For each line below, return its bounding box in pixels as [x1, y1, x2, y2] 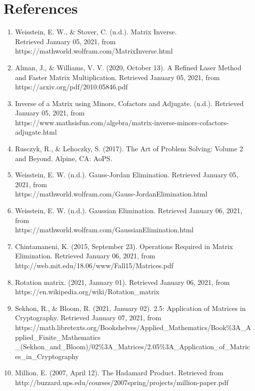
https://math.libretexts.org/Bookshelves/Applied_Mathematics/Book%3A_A [15, 322, 251, 332]
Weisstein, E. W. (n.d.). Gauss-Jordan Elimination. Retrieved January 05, [15, 169, 238, 180]
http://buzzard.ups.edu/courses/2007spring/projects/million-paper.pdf [15, 377, 228, 387]
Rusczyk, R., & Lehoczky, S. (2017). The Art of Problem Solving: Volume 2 [15, 143, 243, 154]
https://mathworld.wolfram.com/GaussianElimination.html [15, 224, 194, 235]
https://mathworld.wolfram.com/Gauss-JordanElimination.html [15, 189, 208, 199]
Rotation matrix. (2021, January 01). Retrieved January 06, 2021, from [15, 277, 230, 287]
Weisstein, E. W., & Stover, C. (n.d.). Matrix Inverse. [15, 27, 177, 37]
